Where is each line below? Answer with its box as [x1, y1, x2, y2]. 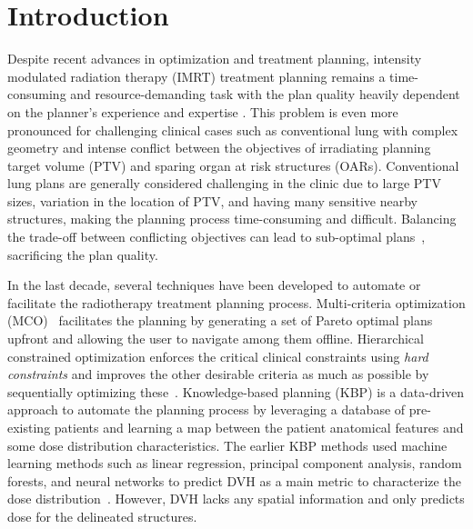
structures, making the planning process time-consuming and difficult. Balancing [7, 209, 457, 228]
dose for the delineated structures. [7, 506, 197, 525]
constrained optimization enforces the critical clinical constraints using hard [7, 346, 428, 365]
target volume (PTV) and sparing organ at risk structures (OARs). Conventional [7, 155, 459, 175]
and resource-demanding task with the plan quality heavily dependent [70, 85, 460, 104]
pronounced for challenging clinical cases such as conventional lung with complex [7, 120, 458, 139]
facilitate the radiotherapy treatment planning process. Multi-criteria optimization [7, 293, 466, 312]
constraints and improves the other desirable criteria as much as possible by [7, 364, 429, 384]
